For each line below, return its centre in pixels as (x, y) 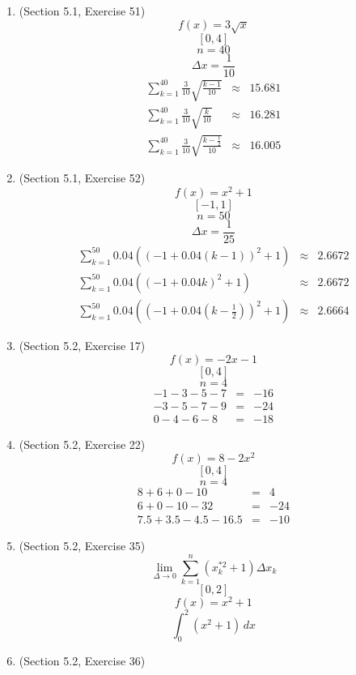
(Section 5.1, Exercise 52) (82, 178)
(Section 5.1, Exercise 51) (82, 11)
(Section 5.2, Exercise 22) (82, 444)
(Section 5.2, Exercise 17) (82, 346)
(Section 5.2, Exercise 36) (82, 660)
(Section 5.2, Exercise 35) (82, 546)
